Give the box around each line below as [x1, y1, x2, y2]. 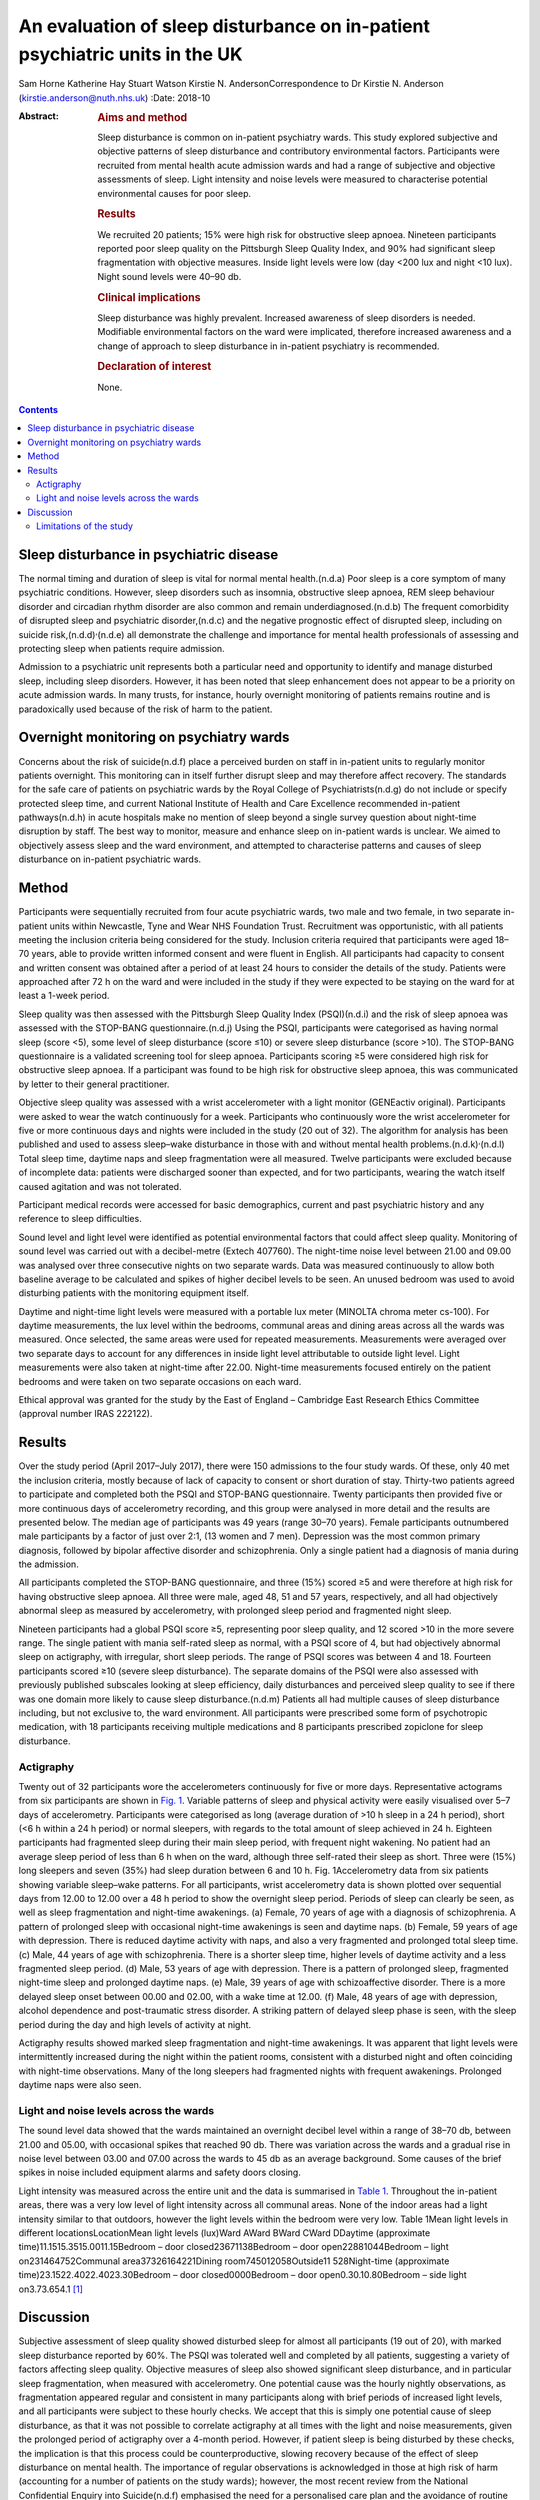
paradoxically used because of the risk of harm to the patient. [18, 703, 273, 715]
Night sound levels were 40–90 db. [97, 270, 242, 282]
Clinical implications [97, 290, 201, 304]
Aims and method [97, 111, 188, 125]
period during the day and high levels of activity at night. [18, 2018, 252, 2030]
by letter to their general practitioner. [18, 1078, 170, 1090]
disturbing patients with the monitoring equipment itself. [18, 1287, 249, 1299]
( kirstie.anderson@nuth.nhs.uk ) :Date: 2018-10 [18, 91, 211, 104]
